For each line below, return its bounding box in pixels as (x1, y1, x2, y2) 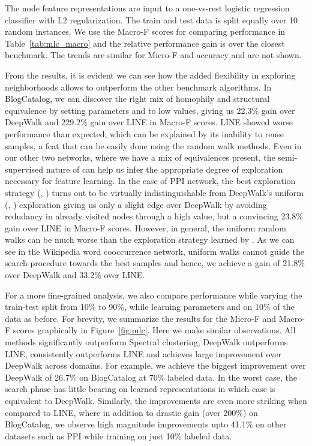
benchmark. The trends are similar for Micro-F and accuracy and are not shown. (5, 49, 302, 61)
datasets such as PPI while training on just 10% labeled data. (5, 429, 232, 442)
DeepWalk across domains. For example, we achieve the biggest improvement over (5, 359, 306, 372)
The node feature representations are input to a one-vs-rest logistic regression (5, 2, 290, 14)
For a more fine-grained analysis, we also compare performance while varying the (5, 288, 302, 301)
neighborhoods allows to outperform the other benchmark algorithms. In (5, 80, 272, 93)
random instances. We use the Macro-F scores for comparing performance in (5, 25, 286, 38)
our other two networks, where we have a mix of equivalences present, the (5, 151, 275, 164)
